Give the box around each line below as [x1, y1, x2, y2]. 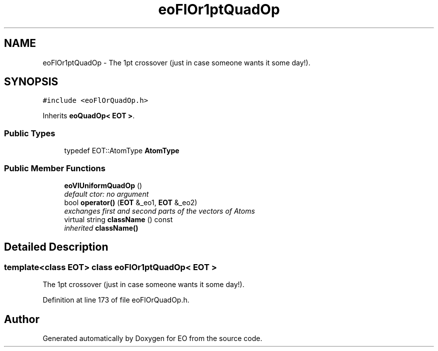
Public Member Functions [4, 163, 105, 173]
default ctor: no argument [64, 189, 149, 198]
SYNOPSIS [4, 75, 58, 88]
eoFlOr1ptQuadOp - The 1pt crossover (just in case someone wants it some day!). [42, 58, 310, 67]
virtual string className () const [64, 215, 173, 224]
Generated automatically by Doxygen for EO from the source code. [42, 334, 262, 343]
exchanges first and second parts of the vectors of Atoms [64, 206, 255, 215]
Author [4, 313, 39, 326]
